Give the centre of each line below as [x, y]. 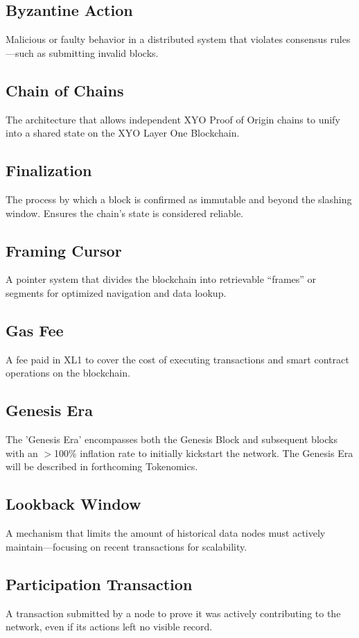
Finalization [49, 170]
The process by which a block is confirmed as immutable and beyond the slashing [179, 199]
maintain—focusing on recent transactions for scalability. [126, 546]
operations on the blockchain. [68, 373]
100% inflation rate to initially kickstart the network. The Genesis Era [204, 452]
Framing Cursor [64, 250]
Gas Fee [35, 330]
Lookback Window [73, 504]
